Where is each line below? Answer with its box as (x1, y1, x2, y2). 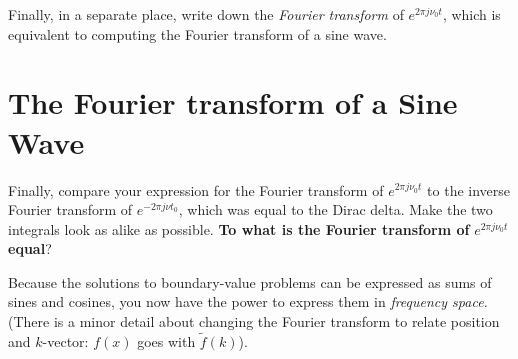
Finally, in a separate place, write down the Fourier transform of (8, 4, 404, 24)
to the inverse (427, 179, 511, 200)
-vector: (42, 330, 89, 351)
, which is (442, 4, 501, 24)
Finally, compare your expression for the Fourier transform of (8, 179, 384, 200)
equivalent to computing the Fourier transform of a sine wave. (8, 23, 387, 44)
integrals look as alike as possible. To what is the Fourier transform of (8, 218, 470, 239)
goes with (137, 330, 196, 351)
